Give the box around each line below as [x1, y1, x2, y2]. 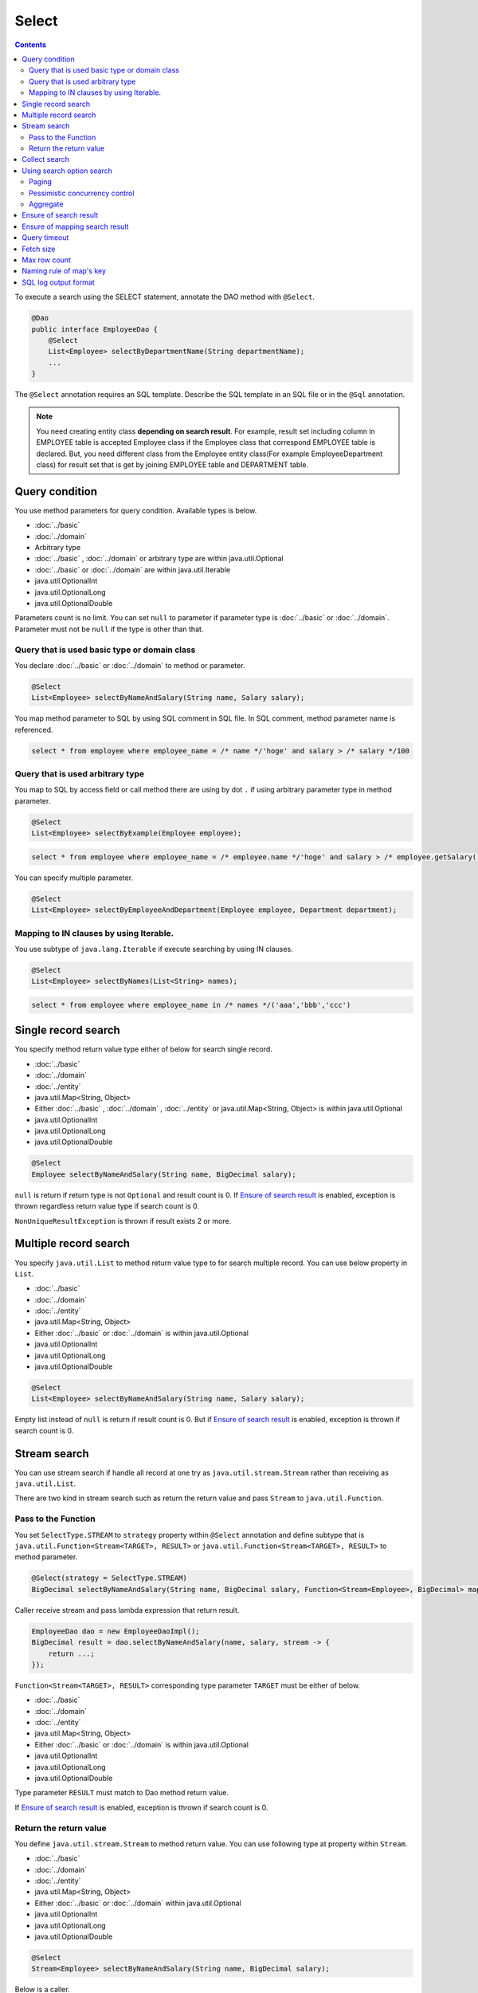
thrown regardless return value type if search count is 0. [14, 1201, 199, 1211]
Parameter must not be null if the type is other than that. [14, 624, 204, 634]
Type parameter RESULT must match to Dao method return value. [14, 1788, 229, 1798]
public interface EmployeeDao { [31, 324, 159, 334]
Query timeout [22, 233, 69, 242]
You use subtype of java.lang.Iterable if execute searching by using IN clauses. [14, 944, 294, 953]
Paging [29, 177, 52, 187]
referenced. [14, 725, 53, 734]
